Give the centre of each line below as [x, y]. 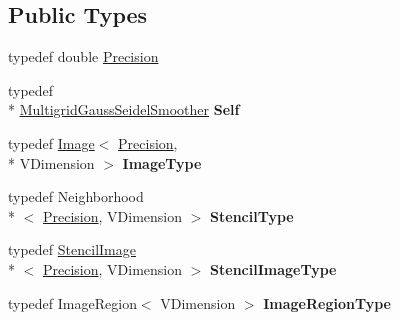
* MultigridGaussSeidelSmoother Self [124, 109]
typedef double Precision [83, 56]
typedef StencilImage [72, 249]
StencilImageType [273, 268]
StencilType [252, 215]
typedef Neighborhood [76, 196]
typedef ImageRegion [72, 302]
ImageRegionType [327, 302]
